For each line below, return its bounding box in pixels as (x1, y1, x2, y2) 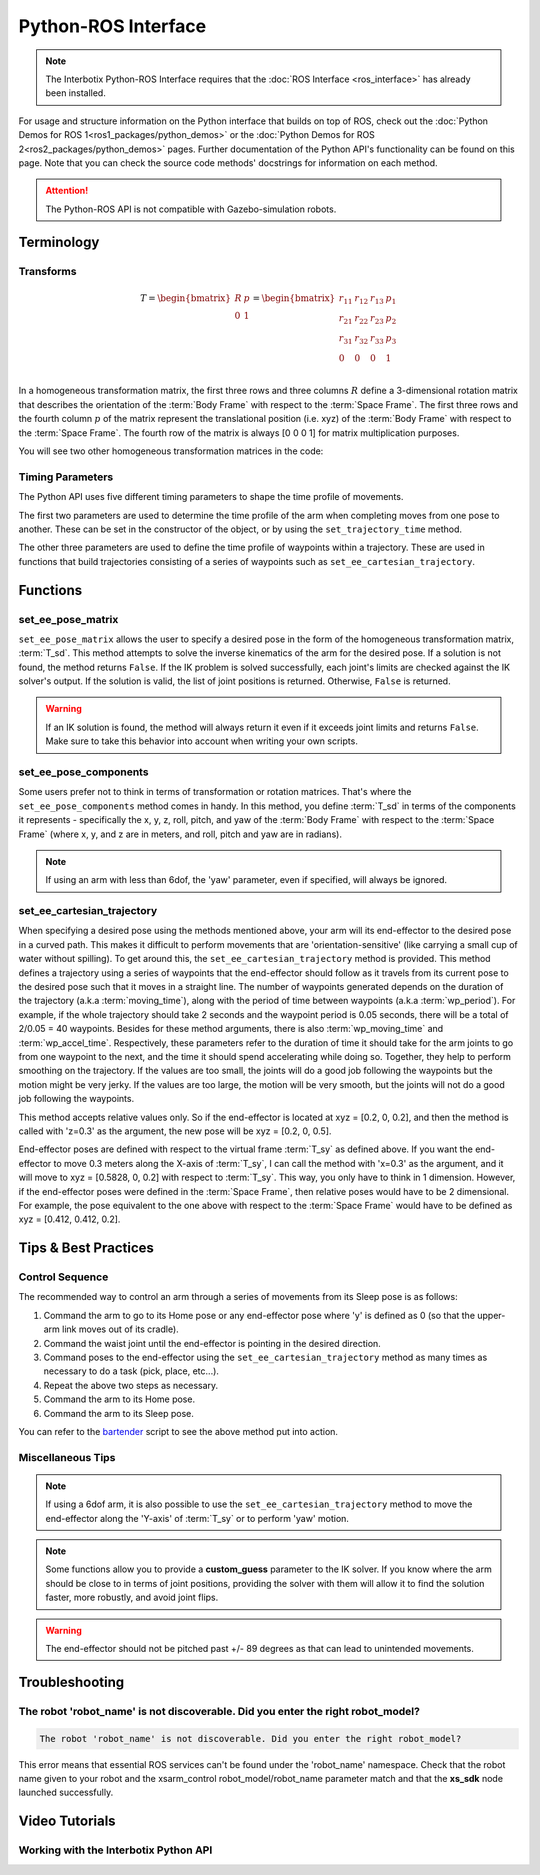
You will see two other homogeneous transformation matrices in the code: (18, 445, 324, 457)
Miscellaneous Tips (18, 1450, 116, 1464)
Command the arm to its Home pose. (43, 1393, 195, 1405)
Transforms (18, 265, 77, 279)
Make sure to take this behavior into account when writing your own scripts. (45, 735, 359, 747)
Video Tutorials (18, 1813, 116, 1830)
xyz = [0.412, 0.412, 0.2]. (18, 1213, 121, 1225)
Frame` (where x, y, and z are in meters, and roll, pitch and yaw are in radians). (18, 828, 342, 840)
